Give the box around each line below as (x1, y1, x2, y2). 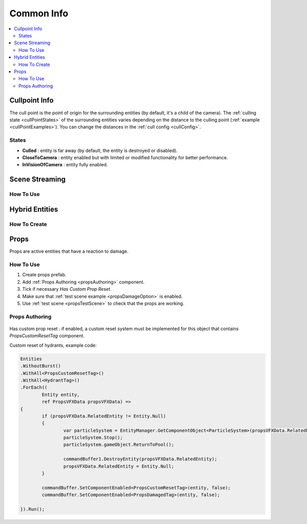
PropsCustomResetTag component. (9, 333, 84, 339)
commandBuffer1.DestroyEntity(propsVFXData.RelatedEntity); (63, 456, 217, 462)
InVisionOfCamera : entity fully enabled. (22, 162, 108, 168)
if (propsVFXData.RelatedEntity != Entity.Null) (41, 413, 166, 419)
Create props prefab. (22, 272, 67, 278)
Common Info (9, 8, 69, 19)
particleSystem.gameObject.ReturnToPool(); (63, 442, 174, 448)
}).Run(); (20, 506, 45, 512)
